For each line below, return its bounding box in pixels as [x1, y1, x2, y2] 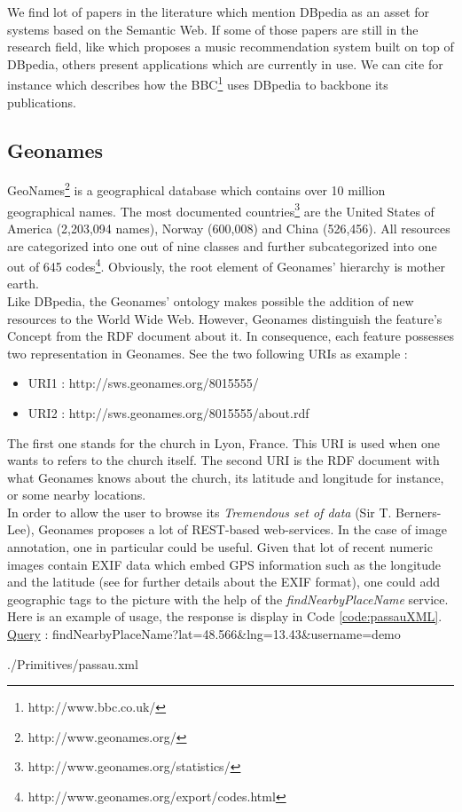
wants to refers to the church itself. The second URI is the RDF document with [7, 451, 440, 469]
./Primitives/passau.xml [7, 654, 138, 673]
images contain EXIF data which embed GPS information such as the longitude [7, 555, 442, 573]
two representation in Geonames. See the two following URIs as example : [7, 343, 408, 362]
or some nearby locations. [7, 485, 146, 504]
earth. [7, 274, 39, 293]
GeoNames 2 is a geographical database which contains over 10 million [7, 178, 386, 200]
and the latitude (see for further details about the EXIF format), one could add [7, 572, 441, 591]
